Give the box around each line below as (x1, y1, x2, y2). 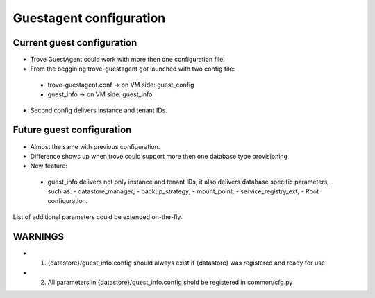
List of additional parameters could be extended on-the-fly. (12, 212, 183, 221)
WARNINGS (12, 231, 65, 243)
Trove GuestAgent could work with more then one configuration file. (30, 55, 225, 64)
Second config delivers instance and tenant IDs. (30, 106, 168, 114)
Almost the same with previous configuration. (30, 142, 160, 150)
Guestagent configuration (12, 10, 166, 26)
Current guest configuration (12, 37, 137, 49)
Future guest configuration (12, 124, 132, 136)
